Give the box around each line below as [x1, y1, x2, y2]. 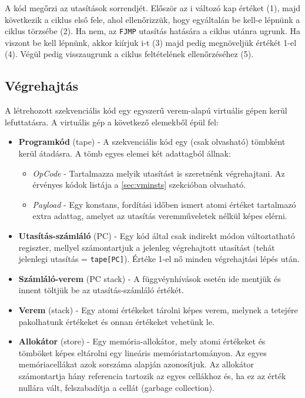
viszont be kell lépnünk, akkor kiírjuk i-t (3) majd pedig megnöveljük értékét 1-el [5, 36, 297, 48]
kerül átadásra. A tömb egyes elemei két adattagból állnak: [18, 147, 231, 160]
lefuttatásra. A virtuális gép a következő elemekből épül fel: [5, 115, 219, 128]
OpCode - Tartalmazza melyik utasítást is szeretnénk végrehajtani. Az [32, 167, 285, 179]
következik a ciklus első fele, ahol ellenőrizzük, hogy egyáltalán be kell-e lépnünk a [5, 13, 300, 25]
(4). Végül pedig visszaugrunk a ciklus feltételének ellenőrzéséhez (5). [5, 48, 254, 60]
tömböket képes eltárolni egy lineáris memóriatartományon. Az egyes [18, 346, 267, 359]
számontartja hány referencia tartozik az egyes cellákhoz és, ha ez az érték [18, 369, 286, 382]
